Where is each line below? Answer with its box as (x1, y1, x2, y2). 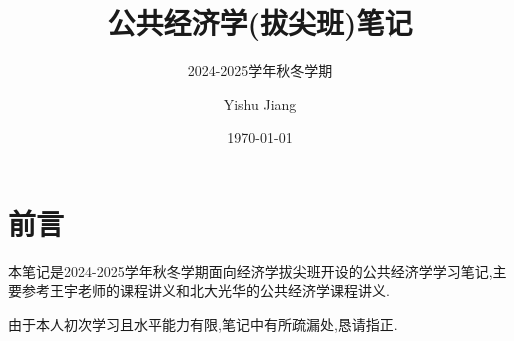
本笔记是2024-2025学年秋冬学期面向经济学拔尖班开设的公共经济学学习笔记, (8, 260, 493, 281)
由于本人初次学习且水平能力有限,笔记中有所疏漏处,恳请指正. (8, 314, 398, 335)
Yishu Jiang (223, 93, 297, 114)
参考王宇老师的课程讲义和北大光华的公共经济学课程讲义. (21, 280, 390, 301)
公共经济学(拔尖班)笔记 (107, 2, 413, 43)
